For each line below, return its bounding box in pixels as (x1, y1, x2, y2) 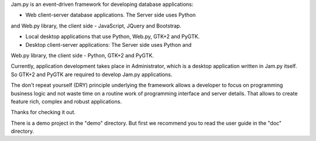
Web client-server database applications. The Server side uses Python (25, 12, 196, 19)
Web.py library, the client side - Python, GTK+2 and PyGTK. (11, 51, 154, 59)
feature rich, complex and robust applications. (11, 98, 122, 105)
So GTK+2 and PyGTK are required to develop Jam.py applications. (11, 71, 173, 78)
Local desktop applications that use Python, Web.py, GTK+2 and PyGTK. (25, 33, 200, 40)
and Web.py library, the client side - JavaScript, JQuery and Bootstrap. (11, 22, 181, 29)
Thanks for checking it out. (11, 109, 76, 116)
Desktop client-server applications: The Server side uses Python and (25, 41, 192, 48)
